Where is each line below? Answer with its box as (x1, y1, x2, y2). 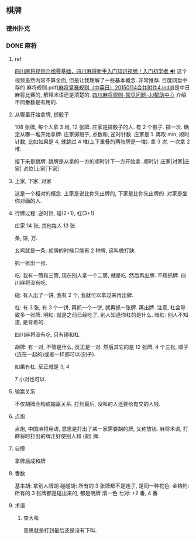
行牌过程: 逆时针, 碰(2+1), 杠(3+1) (14, 209, 95, 216)
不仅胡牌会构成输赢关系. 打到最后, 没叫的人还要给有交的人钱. (14, 400, 161, 407)
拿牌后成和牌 (14, 457, 46, 464)
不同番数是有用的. (14, 98, 57, 105)
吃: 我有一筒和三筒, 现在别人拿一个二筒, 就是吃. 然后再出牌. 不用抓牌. (14, 271, 180, 279)
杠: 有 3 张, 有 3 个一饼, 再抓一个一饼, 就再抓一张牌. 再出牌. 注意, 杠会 (14, 303, 181, 311)
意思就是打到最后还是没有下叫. (23, 527, 97, 534)
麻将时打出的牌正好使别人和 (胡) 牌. (14, 432, 100, 440)
